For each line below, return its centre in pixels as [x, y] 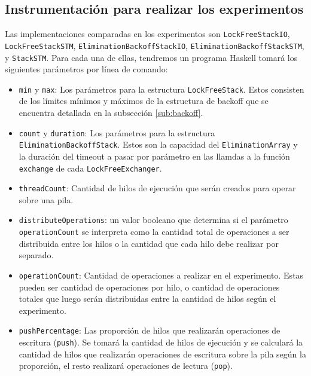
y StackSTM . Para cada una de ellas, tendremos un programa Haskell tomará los [151, 57]
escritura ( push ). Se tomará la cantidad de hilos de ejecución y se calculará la [161, 342]
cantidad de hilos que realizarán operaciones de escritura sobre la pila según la [162, 354]
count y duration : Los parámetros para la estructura [117, 132]
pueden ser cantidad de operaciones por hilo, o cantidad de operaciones [149, 287]
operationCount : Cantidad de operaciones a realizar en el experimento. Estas [161, 275]
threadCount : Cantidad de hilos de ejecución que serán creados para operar [157, 188]
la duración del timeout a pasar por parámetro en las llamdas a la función [154, 156]
